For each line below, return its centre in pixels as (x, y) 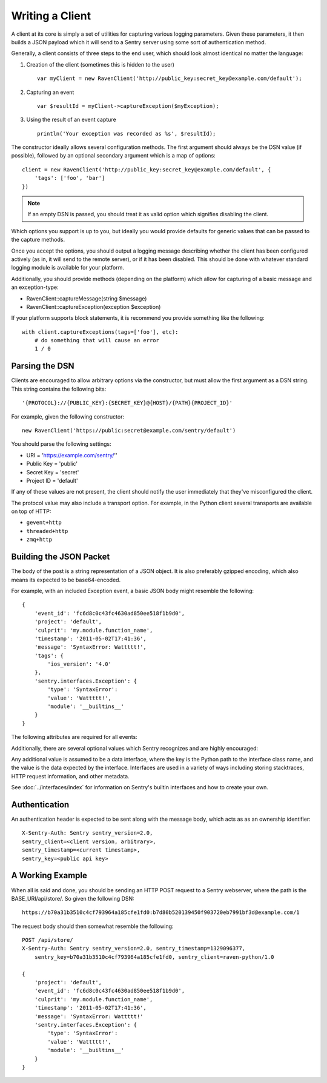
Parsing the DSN (43, 366)
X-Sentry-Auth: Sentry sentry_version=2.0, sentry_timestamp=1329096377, (134, 949)
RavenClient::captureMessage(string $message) (87, 298)
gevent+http (44, 523)
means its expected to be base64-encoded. (66, 580)
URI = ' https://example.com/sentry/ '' (72, 455)
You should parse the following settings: (61, 444)
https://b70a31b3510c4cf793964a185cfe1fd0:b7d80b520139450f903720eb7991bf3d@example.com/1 (161, 912)
